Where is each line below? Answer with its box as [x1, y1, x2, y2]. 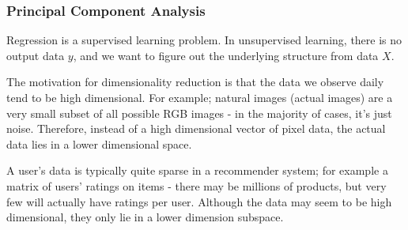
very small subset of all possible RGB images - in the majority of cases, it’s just [6, 104, 392, 121]
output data [6, 47, 65, 63]
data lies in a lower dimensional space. [6, 135, 192, 152]
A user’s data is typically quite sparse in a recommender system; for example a [6, 162, 388, 179]
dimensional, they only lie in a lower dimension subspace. [6, 209, 284, 225]
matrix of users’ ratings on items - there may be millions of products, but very [6, 177, 387, 194]
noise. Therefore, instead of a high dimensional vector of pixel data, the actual [6, 120, 386, 137]
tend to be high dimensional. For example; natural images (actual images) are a [6, 89, 393, 105]
